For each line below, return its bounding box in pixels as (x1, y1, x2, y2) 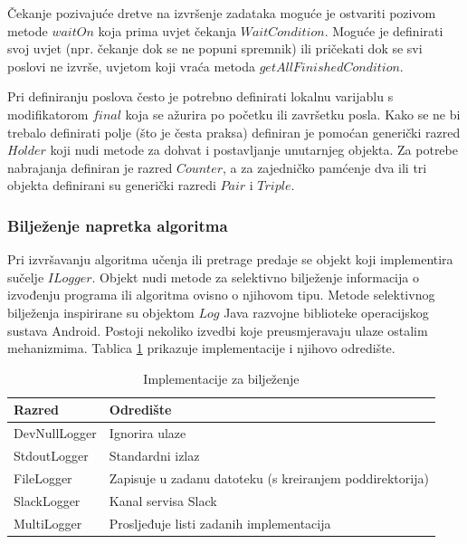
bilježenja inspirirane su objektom (7, 302, 195, 321)
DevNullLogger (14, 424, 97, 443)
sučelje (7, 267, 44, 286)
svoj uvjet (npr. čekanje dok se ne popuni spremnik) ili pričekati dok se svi (7, 39, 423, 58)
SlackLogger (14, 491, 81, 510)
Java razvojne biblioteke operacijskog (224, 302, 429, 321)
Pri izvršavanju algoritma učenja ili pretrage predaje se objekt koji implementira (7, 250, 453, 269)
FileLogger (14, 468, 72, 487)
